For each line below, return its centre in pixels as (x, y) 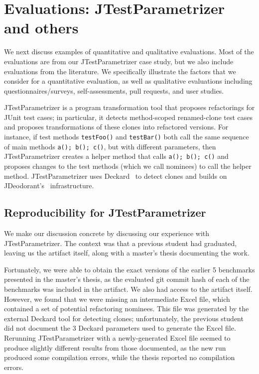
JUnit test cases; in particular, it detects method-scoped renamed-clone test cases (129, 117)
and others (41, 28)
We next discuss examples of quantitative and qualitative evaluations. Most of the (129, 52)
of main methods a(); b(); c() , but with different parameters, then (110, 146)
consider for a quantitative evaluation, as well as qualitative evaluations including (128, 81)
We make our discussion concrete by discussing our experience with (107, 233)
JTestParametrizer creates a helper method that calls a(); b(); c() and (116, 156)
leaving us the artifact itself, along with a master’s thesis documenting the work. (127, 253)
